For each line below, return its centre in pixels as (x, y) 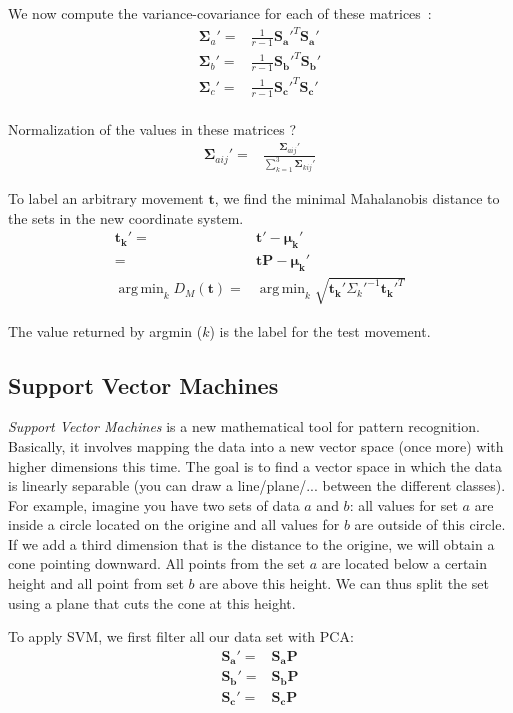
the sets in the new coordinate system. (126, 217)
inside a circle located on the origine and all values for (174, 524)
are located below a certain (404, 563)
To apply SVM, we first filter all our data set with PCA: (181, 636)
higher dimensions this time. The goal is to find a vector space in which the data (255, 465)
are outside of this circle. (430, 524)
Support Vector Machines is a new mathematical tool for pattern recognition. (244, 426)
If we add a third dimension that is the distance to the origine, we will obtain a (251, 543)
